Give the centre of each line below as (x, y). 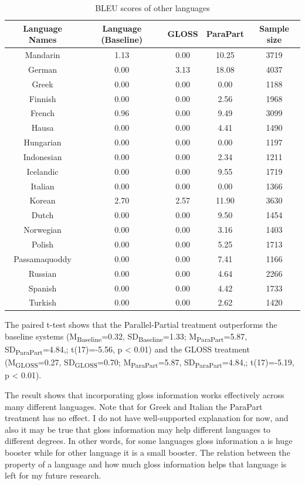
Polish (43, 244)
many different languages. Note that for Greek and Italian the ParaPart (134, 406)
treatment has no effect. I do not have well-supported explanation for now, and (147, 418)
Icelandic (43, 171)
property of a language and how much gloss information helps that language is (146, 464)
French (43, 113)
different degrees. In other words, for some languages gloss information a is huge (149, 441)
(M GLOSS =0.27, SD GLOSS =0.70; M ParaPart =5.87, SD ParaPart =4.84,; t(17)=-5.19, (150, 363)
